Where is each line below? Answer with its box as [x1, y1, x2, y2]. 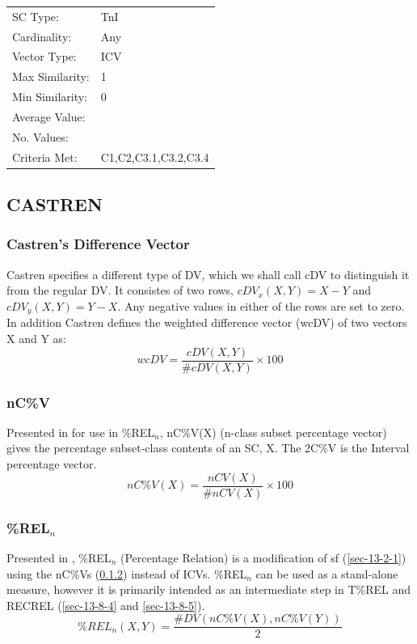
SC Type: [12, 7, 59, 24]
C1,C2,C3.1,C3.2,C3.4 [100, 148, 209, 165]
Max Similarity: [12, 68, 90, 85]
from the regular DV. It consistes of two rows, [6, 282, 234, 299]
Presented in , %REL [6, 549, 112, 566]
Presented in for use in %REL [6, 423, 155, 440]
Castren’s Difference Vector [6, 234, 190, 254]
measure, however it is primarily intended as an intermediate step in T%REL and [6, 581, 411, 598]
